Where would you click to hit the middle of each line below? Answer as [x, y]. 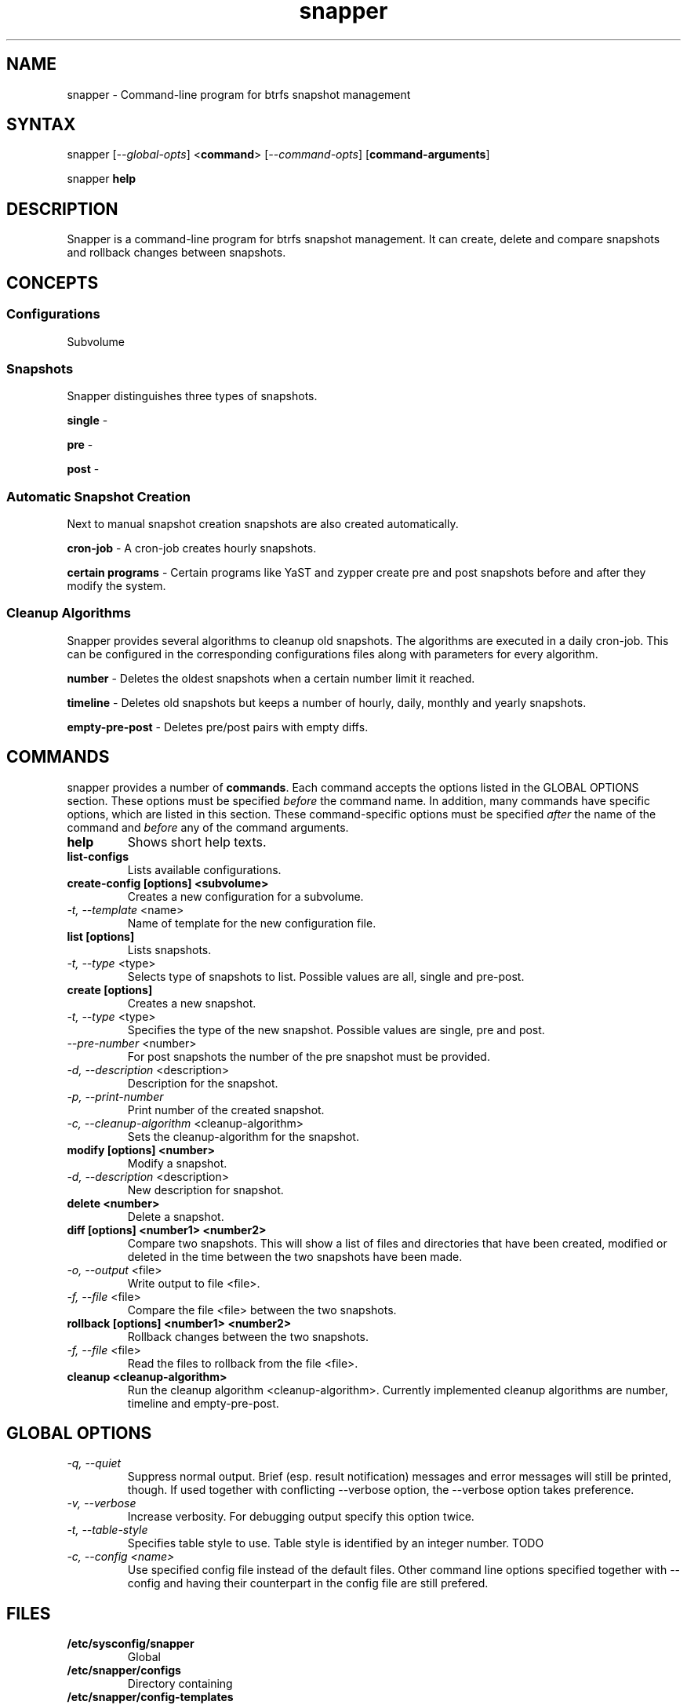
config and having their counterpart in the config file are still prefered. [308, 1583]
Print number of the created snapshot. [226, 1109]
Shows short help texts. [197, 842]
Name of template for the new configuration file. [252, 923]
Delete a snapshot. [176, 1216]
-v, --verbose [102, 1503]
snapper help [102, 179]
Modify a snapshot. [177, 1163]
